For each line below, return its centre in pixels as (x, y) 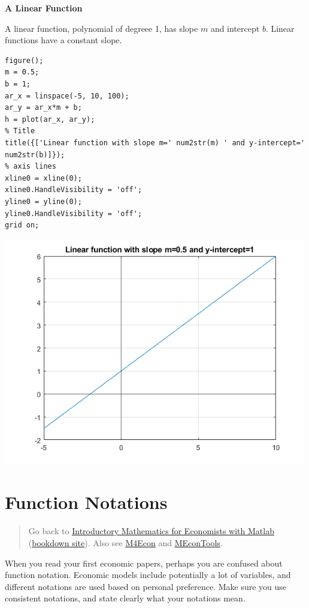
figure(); (24, 60)
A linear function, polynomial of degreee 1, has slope (102, 28)
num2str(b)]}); (35, 155)
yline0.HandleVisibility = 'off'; (74, 213)
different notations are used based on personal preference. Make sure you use (146, 586)
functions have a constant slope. (63, 40)
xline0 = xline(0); (43, 178)
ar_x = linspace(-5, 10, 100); (67, 96)
